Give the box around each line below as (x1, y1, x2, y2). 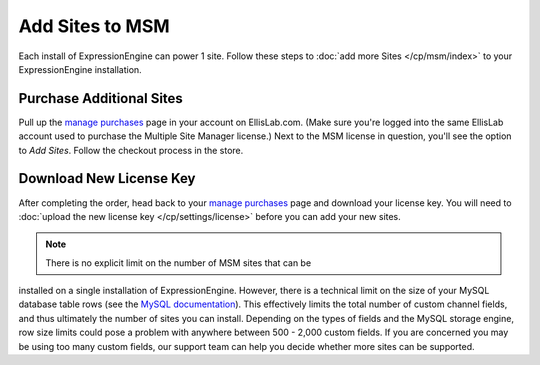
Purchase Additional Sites (18, 90, 184, 107)
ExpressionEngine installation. (18, 63, 142, 75)
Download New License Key (18, 170, 196, 187)
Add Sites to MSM (18, 15, 170, 37)
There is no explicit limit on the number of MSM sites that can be (45, 256, 312, 269)
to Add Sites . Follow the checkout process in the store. (18, 144, 244, 156)
